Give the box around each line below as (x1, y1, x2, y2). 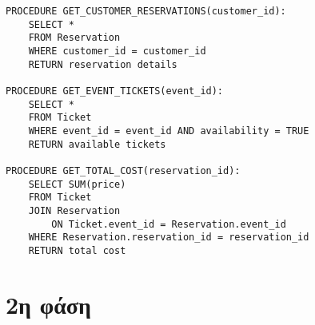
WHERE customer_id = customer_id (28, 45, 206, 57)
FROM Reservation (28, 32, 121, 44)
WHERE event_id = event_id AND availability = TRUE (28, 125, 309, 137)
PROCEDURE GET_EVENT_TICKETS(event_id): (6, 85, 224, 97)
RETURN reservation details (28, 58, 177, 70)
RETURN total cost (28, 244, 126, 256)
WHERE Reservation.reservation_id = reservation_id (28, 232, 309, 244)
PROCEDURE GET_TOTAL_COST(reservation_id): (6, 164, 241, 176)
